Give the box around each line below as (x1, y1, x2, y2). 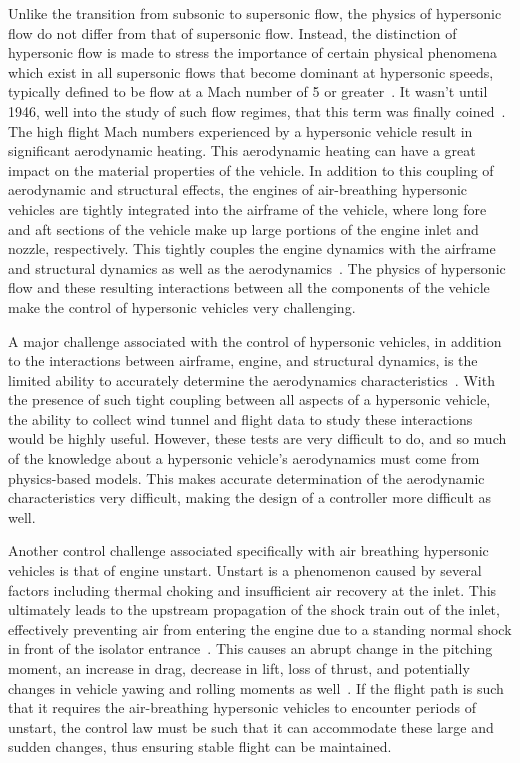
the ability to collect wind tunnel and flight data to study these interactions (8, 408, 473, 429)
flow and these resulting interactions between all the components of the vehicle (8, 277, 490, 298)
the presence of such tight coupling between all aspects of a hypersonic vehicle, (8, 389, 491, 410)
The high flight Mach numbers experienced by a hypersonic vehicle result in (8, 120, 473, 141)
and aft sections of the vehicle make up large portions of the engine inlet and (8, 218, 479, 239)
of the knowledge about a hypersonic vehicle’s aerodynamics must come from (8, 448, 480, 469)
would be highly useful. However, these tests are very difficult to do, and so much (8, 428, 507, 449)
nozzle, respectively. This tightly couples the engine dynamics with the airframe (8, 238, 496, 259)
